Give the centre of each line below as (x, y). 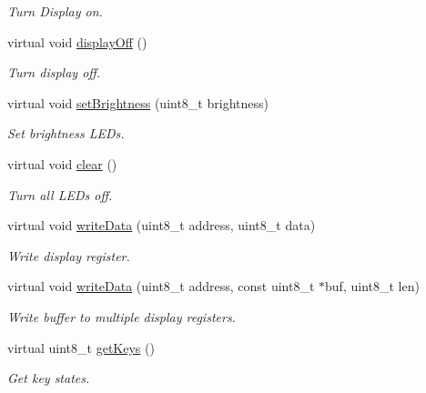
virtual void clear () (62, 163)
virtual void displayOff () (77, 41)
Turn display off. (54, 72)
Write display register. (69, 255)
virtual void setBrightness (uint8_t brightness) (138, 102)
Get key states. (49, 378)
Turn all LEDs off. (60, 194)
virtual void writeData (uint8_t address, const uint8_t (161, 286)
